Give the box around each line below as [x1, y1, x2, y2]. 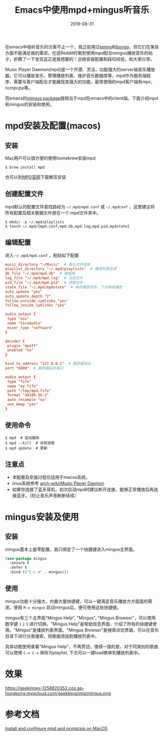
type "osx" [7, 316, 29, 321]
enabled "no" [7, 348, 34, 353]
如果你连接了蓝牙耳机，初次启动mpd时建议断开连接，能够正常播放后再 [12, 486, 154, 492]
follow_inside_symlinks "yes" [5, 303, 67, 308]
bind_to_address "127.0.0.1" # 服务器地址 [5, 361, 91, 366]
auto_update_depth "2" [5, 294, 51, 299]
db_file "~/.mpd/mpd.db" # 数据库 [5, 271, 76, 276]
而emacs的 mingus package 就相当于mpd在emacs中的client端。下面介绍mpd [5, 95, 158, 101]
